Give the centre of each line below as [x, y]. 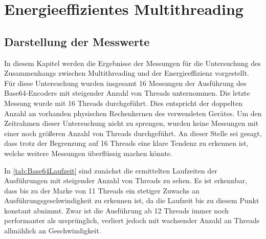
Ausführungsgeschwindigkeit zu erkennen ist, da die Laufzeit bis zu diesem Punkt [132, 200]
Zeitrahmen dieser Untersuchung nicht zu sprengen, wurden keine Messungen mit [131, 123]
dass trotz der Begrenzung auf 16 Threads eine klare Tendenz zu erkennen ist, [126, 143]
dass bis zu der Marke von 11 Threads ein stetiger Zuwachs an [102, 190]
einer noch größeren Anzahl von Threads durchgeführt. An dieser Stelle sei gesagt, [133, 133]
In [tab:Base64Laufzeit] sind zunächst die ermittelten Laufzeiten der [111, 170]
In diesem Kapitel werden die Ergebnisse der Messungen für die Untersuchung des [132, 63]
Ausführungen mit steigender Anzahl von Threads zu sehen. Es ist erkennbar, [126, 180]
